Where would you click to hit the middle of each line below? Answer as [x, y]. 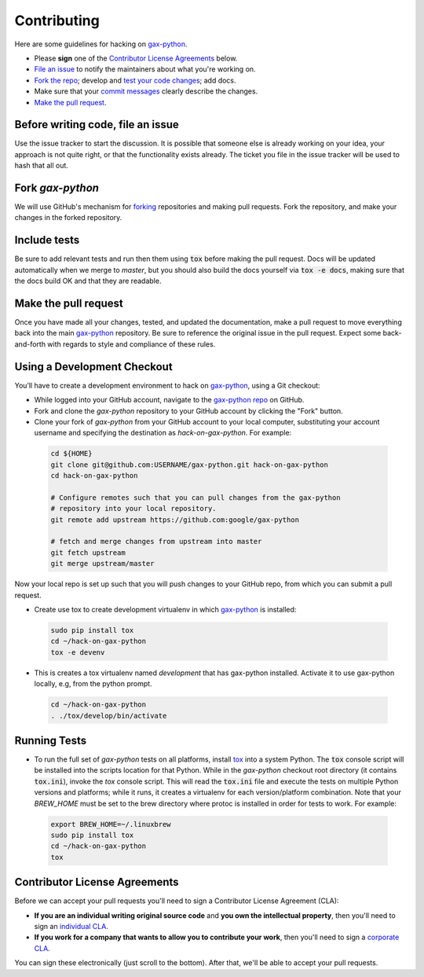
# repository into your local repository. [133, 509]
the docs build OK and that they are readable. [88, 281]
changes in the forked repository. [68, 218]
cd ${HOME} [71, 454]
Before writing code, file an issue [97, 125]
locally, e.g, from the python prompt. [93, 684]
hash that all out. [41, 166]
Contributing [57, 20]
